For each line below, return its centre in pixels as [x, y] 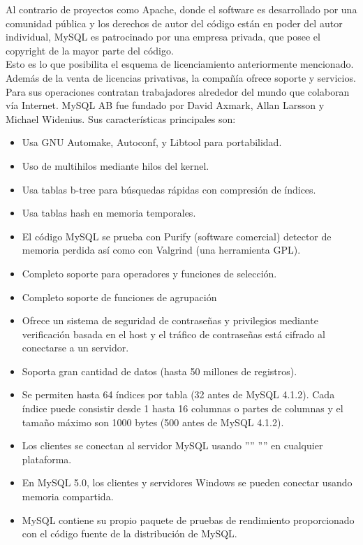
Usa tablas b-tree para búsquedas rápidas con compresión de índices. [169, 189]
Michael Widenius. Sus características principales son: [121, 118]
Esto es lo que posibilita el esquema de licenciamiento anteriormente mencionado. [180, 64]
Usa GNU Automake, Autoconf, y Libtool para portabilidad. [152, 142]
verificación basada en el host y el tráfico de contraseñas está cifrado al [173, 334]
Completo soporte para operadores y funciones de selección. [149, 273]
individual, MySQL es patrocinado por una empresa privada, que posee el [163, 37]
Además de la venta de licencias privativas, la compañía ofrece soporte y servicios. [181, 77]
